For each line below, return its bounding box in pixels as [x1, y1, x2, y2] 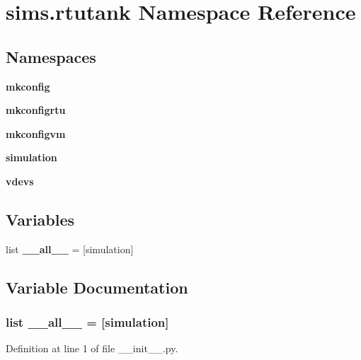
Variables [6, 208, 75, 230]
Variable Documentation [6, 276, 188, 298]
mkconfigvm [6, 126, 66, 141]
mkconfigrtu [6, 103, 66, 117]
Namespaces [6, 45, 96, 67]
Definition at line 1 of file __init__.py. [6, 341, 178, 356]
